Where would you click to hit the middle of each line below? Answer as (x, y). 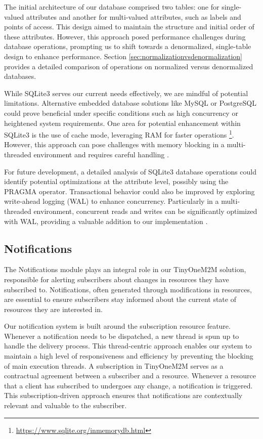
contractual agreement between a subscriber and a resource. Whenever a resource (130, 376)
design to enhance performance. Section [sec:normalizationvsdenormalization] (123, 56)
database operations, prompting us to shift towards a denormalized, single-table (128, 46)
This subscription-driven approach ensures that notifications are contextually (123, 395)
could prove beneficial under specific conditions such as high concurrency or (121, 113)
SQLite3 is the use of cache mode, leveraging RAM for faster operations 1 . (119, 134)
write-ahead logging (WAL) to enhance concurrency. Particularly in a (112, 201)
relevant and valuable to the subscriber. (65, 405)
